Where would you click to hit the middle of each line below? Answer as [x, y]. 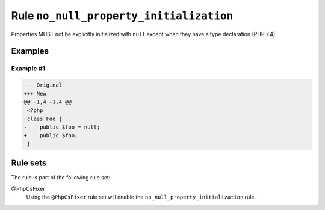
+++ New [35, 94]
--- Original [43, 85]
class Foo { [45, 119]
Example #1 [28, 69]
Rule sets [29, 163]
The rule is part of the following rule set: [61, 178]
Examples [30, 51]
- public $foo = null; [62, 127]
